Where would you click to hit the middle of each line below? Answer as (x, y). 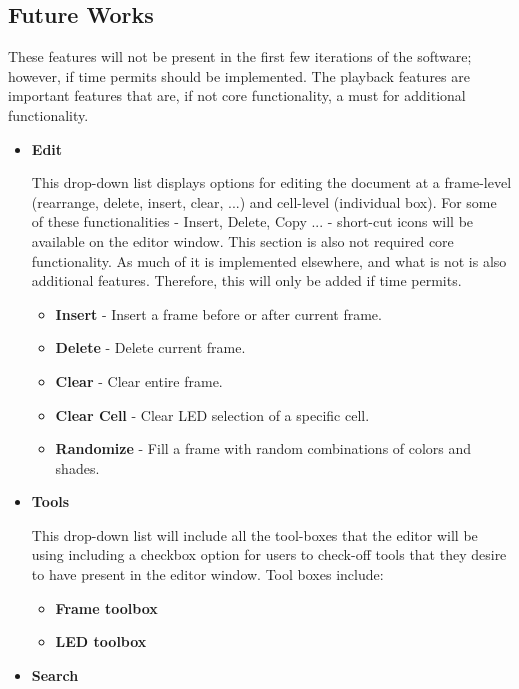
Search (55, 674)
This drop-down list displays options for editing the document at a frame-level (271, 182)
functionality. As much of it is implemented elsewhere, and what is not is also (269, 260)
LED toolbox (101, 641)
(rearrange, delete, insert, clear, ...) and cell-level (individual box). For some (264, 201)
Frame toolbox (106, 607)
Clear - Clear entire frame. (139, 380)
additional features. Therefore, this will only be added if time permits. (246, 280)
